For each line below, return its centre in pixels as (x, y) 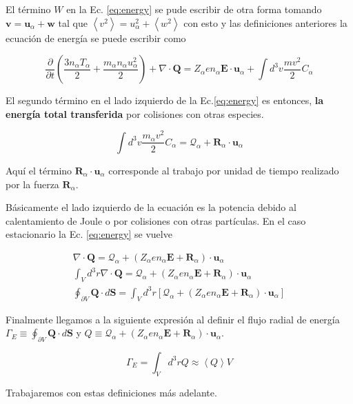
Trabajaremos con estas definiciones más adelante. (111, 392)
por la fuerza (32, 184)
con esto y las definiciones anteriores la (265, 22)
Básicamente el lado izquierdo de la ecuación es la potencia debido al (151, 207)
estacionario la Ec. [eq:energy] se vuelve (89, 234)
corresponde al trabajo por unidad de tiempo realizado (224, 170)
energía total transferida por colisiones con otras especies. (135, 113)
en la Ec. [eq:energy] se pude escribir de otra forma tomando (194, 9)
